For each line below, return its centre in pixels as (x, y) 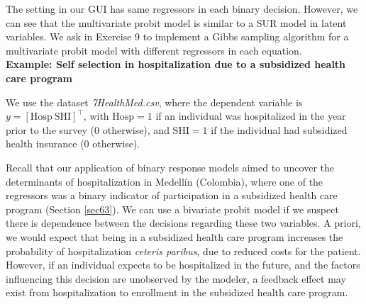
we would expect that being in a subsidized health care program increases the (174, 236)
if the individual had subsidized (279, 129)
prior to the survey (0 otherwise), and (88, 129)
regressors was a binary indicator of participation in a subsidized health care (172, 195)
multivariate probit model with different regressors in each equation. (154, 50)
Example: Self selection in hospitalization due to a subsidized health (176, 64)
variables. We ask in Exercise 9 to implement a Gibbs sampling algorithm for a (177, 36)
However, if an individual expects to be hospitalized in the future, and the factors (183, 265)
